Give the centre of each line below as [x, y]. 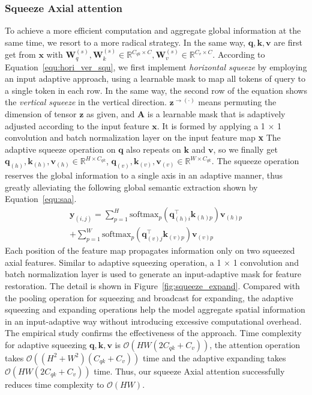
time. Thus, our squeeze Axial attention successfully [189, 371]
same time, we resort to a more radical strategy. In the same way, [125, 42]
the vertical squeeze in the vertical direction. [86, 102]
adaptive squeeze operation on [60, 149]
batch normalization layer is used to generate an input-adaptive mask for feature [153, 274]
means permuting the [237, 102]
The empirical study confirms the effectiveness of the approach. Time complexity [153, 333]
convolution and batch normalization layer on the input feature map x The [143, 137]
